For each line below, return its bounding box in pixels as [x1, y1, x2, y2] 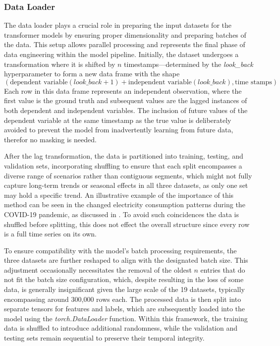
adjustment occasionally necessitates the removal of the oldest [4, 264, 192, 275]
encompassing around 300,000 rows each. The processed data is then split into [4, 293, 241, 304]
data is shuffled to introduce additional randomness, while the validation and [4, 323, 237, 333]
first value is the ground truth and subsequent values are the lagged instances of [4, 95, 247, 106]
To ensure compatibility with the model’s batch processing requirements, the [4, 245, 237, 255]
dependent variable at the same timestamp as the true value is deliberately [4, 115, 231, 125]
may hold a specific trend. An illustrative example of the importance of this [4, 189, 234, 200]
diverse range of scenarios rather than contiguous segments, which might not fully [4, 170, 252, 180]
